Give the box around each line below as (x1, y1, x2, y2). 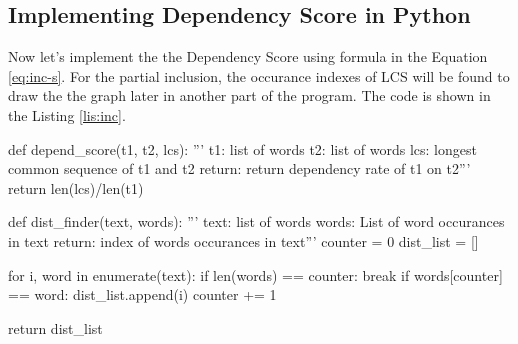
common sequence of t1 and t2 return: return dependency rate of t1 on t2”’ (8, 158, 471, 179)
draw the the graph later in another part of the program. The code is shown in (8, 85, 491, 106)
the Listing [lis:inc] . (8, 104, 126, 125)
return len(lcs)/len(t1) (8, 177, 144, 198)
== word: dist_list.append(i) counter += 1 (8, 284, 277, 305)
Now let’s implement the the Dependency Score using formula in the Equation (8, 46, 488, 67)
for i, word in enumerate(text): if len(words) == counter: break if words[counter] (8, 264, 503, 285)
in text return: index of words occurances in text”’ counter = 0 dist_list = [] (8, 230, 479, 251)
